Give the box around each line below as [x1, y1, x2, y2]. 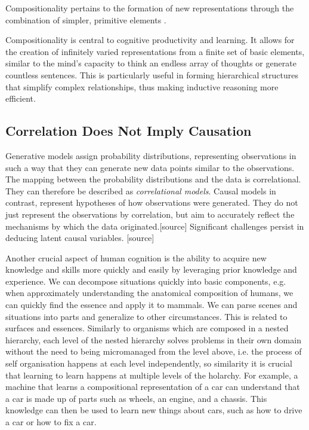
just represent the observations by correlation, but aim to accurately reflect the [5, 208, 295, 220]
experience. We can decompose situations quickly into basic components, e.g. [5, 275, 286, 287]
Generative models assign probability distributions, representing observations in [5, 149, 296, 161]
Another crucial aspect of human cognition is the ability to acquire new [5, 251, 267, 264]
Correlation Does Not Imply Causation [5, 121, 252, 140]
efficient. [5, 92, 36, 105]
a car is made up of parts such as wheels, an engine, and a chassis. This [5, 392, 267, 404]
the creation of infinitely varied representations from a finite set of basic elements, [5, 45, 305, 57]
